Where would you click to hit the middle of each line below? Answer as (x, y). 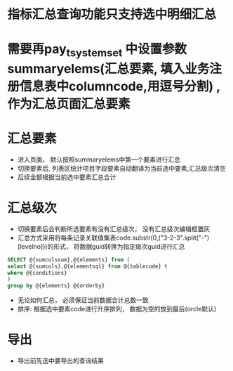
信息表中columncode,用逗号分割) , (120, 86)
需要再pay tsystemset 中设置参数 (97, 51)
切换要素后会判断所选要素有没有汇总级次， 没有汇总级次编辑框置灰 (114, 228)
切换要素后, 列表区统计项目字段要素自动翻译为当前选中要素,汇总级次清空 (121, 168)
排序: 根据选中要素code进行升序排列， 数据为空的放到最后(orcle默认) (117, 309)
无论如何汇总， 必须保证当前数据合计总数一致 (83, 300)
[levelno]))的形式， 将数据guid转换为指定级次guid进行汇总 (101, 246)
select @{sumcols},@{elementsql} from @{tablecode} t (88, 266)
